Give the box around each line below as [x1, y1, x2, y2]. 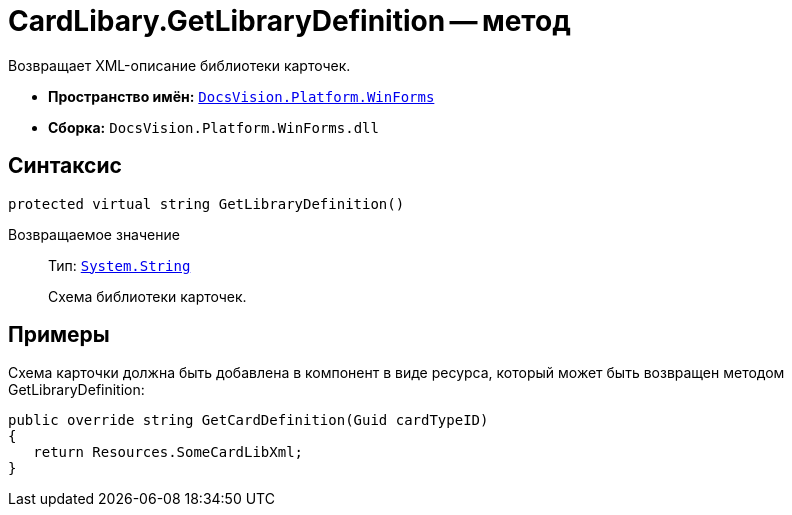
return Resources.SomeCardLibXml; [33, 444, 304, 461]
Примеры [8, 322, 110, 348]
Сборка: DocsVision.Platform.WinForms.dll [48, 118, 379, 136]
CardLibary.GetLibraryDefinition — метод [8, 4, 571, 38]
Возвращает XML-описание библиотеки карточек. [8, 56, 351, 74]
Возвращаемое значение [8, 225, 180, 243]
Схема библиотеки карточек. [48, 287, 247, 305]
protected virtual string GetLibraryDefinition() [8, 195, 405, 212]
